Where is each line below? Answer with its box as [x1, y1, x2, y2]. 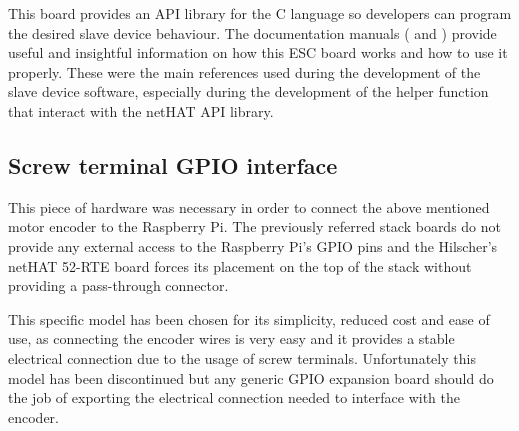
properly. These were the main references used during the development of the [8, 61, 481, 82]
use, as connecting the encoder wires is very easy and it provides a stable [8, 328, 455, 349]
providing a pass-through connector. [8, 275, 229, 296]
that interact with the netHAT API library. [8, 100, 274, 121]
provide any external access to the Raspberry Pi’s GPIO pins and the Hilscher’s [8, 235, 498, 256]
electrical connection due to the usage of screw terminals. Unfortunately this [8, 347, 476, 368]
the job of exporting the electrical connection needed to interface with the [8, 387, 461, 408]
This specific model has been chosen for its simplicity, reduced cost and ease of [8, 308, 490, 329]
